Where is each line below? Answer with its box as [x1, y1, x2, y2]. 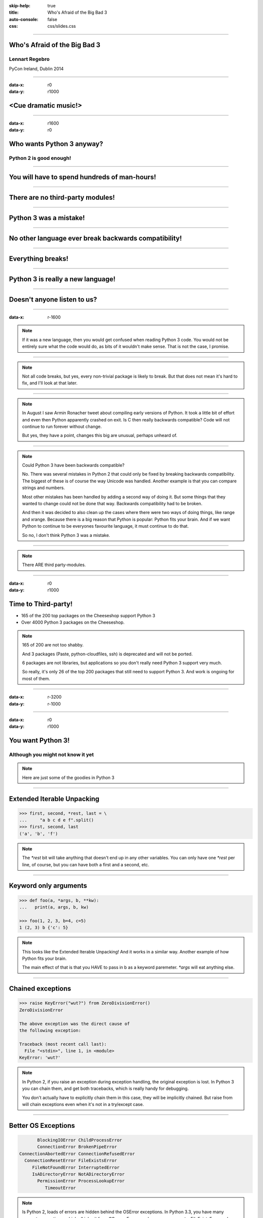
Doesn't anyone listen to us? [9, 295, 97, 304]
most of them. [22, 675, 51, 682]
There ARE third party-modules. [22, 562, 86, 568]
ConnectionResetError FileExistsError [24, 1158, 117, 1163]
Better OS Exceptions [9, 1121, 75, 1130]
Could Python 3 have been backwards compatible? [22, 462, 125, 468]
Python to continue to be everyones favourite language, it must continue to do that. [22, 523, 189, 529]
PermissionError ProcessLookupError [37, 1178, 125, 1184]
